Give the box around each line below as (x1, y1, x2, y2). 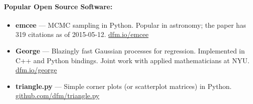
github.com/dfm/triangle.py (15, 90, 99, 101)
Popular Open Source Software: (4, 1, 113, 11)
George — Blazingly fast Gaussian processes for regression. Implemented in (15, 45, 245, 55)
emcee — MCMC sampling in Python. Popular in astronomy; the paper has (15, 19, 246, 30)
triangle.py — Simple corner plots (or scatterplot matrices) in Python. (15, 81, 232, 91)
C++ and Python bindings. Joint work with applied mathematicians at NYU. (15, 55, 250, 65)
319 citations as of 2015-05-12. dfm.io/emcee (15, 29, 149, 39)
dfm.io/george (15, 65, 57, 75)
